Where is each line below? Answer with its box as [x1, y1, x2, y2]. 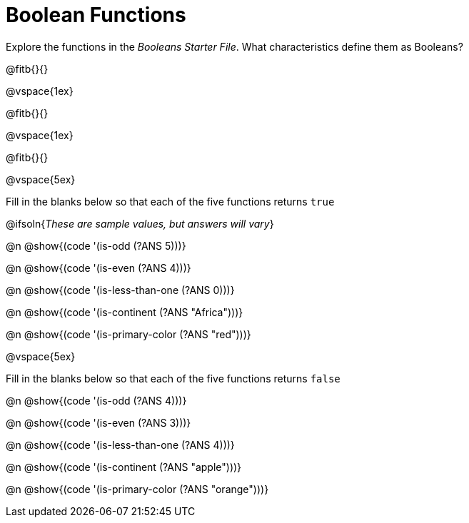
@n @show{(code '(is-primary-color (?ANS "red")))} [6, 327, 251, 340]
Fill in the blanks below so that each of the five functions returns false [6, 372, 341, 385]
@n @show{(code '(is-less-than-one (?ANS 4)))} [6, 438, 235, 451]
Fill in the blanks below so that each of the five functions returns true [6, 195, 335, 208]
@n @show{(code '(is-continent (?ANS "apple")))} [6, 460, 242, 473]
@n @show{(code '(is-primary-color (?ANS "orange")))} [6, 482, 269, 495]
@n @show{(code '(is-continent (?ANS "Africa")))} [6, 305, 243, 318]
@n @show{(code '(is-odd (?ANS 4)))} [6, 394, 187, 407]
